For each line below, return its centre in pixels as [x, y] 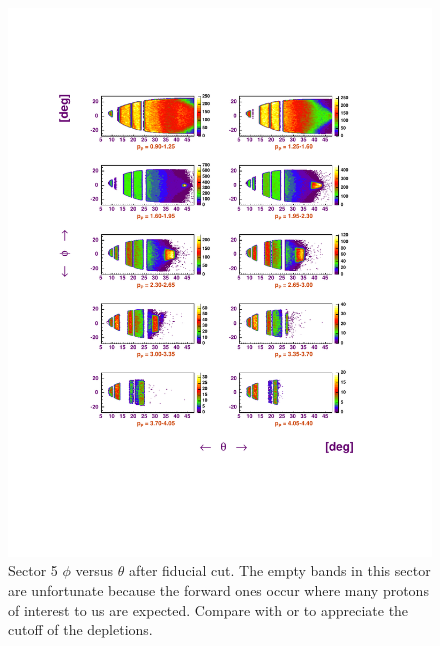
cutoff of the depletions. [80, 629]
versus [94, 570]
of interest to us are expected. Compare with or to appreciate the [208, 609]
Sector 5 [33, 570]
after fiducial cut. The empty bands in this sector [279, 570]
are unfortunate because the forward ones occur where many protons [218, 590]
